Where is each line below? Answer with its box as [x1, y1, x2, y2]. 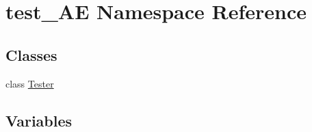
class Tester [5, 76, 54, 90]
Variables [5, 109, 73, 131]
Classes [5, 44, 57, 65]
